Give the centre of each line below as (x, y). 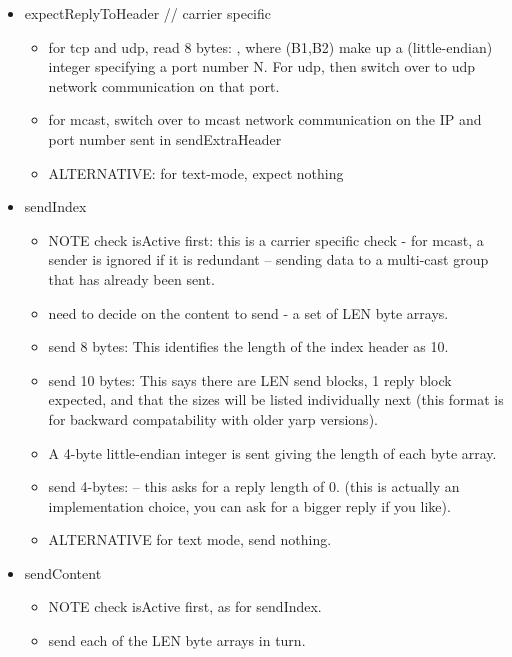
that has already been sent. (131, 278)
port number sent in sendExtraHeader (165, 138)
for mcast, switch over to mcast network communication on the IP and (265, 119)
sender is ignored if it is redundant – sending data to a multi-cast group (268, 259)
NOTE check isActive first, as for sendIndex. (185, 606)
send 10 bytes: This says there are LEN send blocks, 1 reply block (250, 379)
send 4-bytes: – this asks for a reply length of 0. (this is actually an (254, 486)
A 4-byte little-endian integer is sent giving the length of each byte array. (272, 452)
